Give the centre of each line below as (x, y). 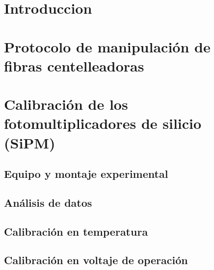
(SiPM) (30, 142)
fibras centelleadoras (74, 65)
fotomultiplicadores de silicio (103, 123)
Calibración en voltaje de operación (96, 260)
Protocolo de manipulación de (107, 46)
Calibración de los (66, 104)
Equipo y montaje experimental (86, 174)
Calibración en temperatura (76, 231)
